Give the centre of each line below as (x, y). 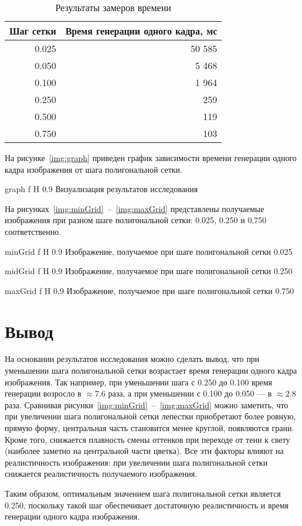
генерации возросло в (43, 393)
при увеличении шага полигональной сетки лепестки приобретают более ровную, (150, 416)
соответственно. (33, 231)
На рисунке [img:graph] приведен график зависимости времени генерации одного (151, 158)
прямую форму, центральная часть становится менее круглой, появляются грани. (150, 428)
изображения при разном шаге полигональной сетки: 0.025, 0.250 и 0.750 (136, 220)
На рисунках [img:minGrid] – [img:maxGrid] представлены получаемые (135, 208)
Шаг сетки (33, 31)
